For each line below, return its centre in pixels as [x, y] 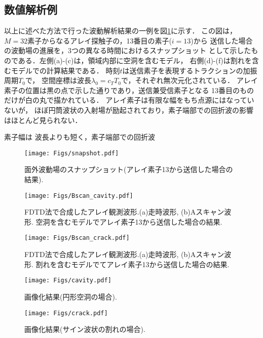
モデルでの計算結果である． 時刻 [65, 70]
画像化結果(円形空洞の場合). [71, 296]
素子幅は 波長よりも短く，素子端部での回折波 [80, 137]
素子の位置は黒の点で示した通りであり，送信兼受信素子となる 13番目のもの [129, 90]
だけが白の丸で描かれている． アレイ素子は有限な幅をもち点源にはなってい [129, 100]
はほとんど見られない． [43, 120]
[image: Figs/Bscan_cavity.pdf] [79, 196]
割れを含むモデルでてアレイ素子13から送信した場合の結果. [133, 264]
